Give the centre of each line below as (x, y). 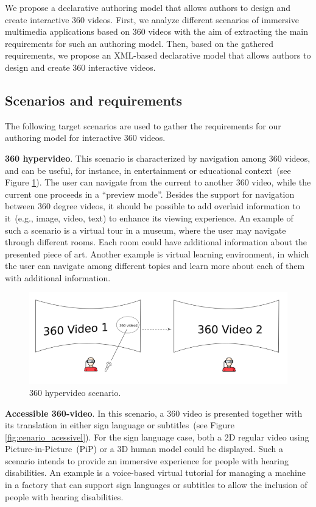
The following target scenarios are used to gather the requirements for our (143, 125)
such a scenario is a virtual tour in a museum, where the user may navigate (146, 230)
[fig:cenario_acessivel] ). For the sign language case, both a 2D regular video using (157, 437)
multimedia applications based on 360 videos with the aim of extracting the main (157, 31)
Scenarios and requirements (94, 100)
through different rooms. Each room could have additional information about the (156, 242)
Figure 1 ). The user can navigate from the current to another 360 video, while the (158, 182)
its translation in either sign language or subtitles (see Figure (120, 425)
